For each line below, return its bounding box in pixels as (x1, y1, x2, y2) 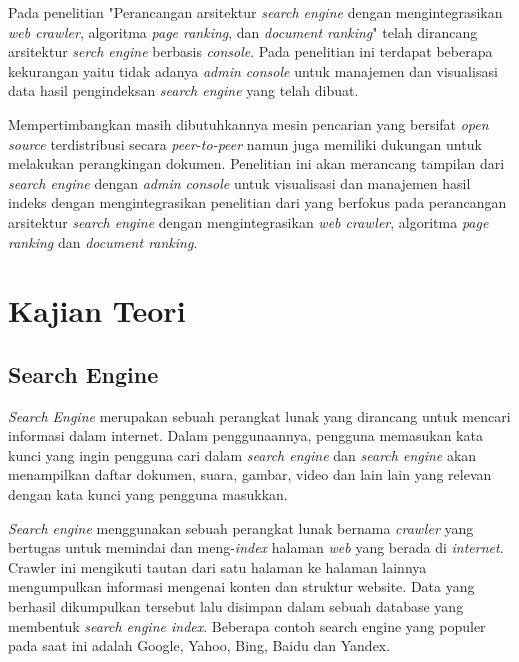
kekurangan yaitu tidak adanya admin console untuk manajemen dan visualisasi (8, 60, 498, 81)
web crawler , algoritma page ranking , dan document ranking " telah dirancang (8, 21, 478, 42)
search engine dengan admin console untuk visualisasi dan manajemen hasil (8, 172, 471, 193)
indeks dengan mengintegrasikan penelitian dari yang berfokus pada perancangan (8, 192, 507, 213)
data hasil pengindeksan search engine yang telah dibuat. (8, 80, 359, 101)
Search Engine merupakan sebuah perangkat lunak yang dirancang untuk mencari (8, 405, 511, 426)
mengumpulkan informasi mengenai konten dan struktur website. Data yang (8, 576, 475, 597)
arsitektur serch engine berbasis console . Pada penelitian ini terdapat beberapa (8, 41, 493, 62)
